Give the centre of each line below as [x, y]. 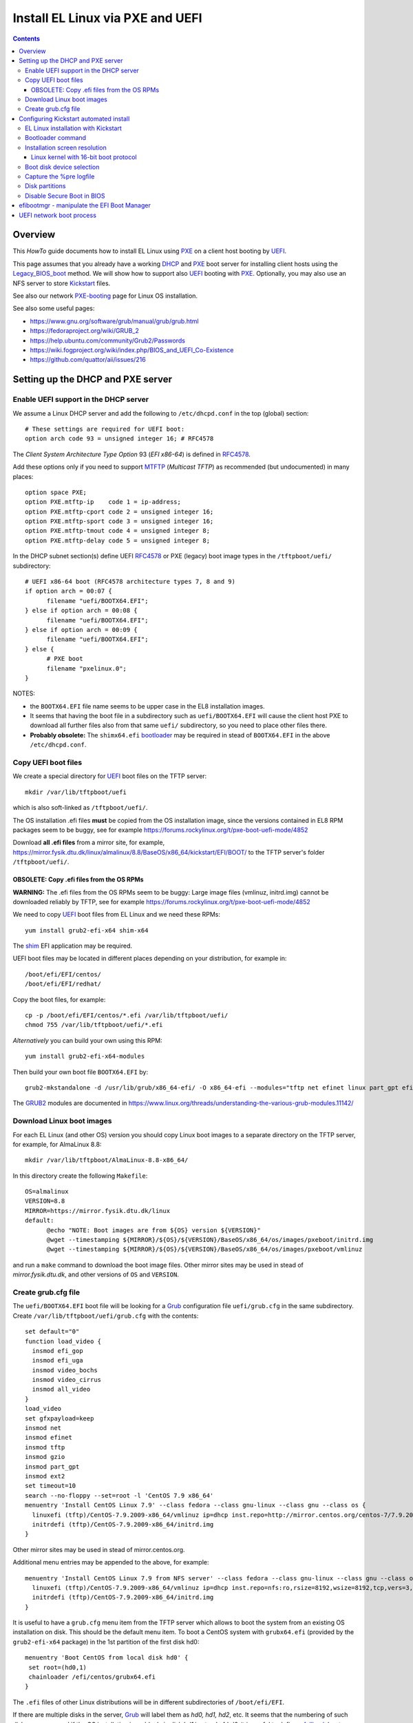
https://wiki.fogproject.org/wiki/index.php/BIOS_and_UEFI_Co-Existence [132, 350]
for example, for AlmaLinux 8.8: [57, 1144]
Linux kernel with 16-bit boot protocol [84, 157]
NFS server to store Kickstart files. [62, 283]
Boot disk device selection [62, 167]
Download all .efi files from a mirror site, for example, [89, 843]
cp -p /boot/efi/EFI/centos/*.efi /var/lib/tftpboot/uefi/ [127, 1016]
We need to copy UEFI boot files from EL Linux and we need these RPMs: [116, 915]
